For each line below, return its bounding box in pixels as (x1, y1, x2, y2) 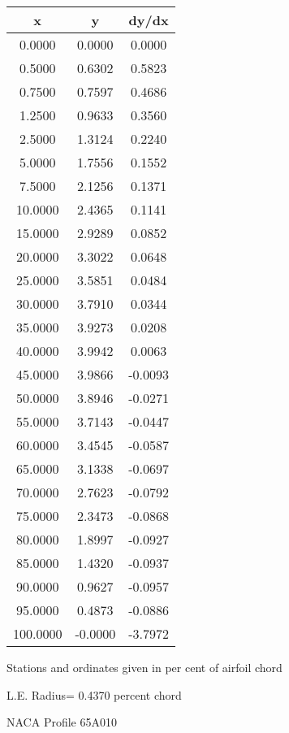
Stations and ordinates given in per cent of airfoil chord (6, 659, 283, 675)
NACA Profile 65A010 (6, 713, 117, 731)
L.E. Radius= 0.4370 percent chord (6, 686, 182, 703)
